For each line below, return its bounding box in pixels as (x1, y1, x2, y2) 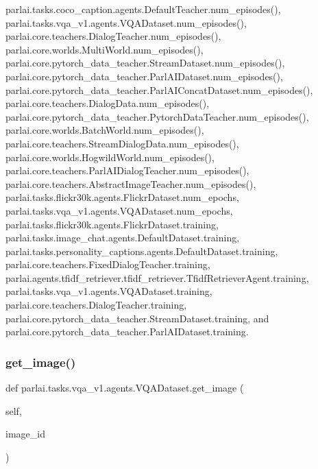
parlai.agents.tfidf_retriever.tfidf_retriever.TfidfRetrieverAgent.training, (5, 270, 309, 285)
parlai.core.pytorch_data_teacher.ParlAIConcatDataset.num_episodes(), (5, 82, 313, 97)
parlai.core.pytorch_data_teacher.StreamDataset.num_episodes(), (5, 56, 285, 70)
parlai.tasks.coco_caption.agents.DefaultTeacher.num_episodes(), (5, 2, 281, 16)
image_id (5, 426, 45, 441)
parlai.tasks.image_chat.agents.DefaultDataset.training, (5, 230, 240, 245)
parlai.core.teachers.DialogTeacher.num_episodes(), (5, 29, 221, 43)
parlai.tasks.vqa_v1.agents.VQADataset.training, (5, 284, 212, 298)
